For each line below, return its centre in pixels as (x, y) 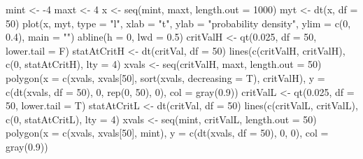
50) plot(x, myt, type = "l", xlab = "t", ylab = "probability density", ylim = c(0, (178, 23)
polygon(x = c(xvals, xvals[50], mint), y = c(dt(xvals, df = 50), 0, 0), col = (167, 133)
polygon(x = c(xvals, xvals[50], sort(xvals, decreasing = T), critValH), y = (165, 77)
